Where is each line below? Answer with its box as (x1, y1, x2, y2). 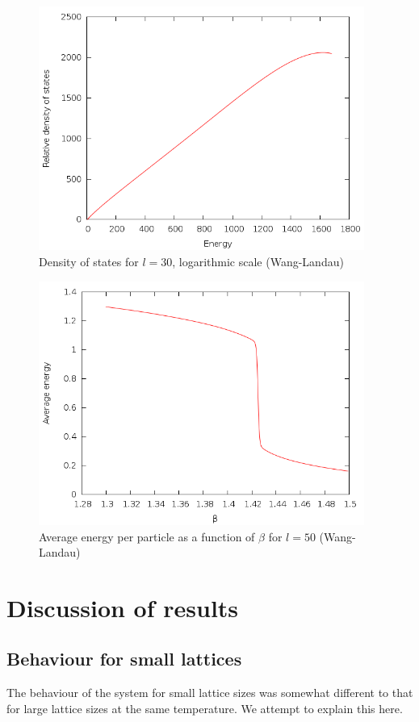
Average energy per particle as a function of (39, 528, 255, 545)
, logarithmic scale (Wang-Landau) (172, 252, 344, 269)
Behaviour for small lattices (6, 646, 242, 671)
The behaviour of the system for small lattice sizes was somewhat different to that (6, 684, 413, 701)
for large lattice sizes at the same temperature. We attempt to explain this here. (6, 699, 403, 716)
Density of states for (39, 252, 139, 269)
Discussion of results (6, 591, 239, 624)
